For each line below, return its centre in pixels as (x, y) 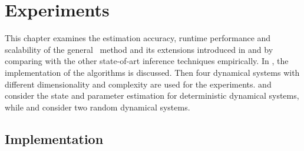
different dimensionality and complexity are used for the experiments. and (138, 84)
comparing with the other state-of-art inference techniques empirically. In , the (147, 61)
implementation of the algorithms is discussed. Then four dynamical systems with (152, 72)
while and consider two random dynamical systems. (98, 107)
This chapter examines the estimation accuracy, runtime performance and (138, 38)
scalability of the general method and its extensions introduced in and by (139, 49)
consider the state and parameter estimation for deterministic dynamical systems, (152, 95)
